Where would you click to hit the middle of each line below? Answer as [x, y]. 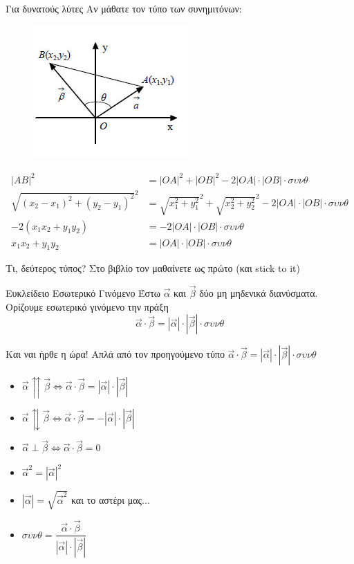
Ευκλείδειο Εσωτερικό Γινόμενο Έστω [83, 293]
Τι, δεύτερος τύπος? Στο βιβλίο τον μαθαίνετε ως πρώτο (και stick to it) [153, 268]
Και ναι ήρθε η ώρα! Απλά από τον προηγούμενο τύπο [115, 354]
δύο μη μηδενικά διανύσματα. [259, 293]
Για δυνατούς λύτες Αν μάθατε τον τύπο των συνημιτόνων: [124, 8]
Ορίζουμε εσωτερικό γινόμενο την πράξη [87, 306]
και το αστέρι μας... [110, 499]
